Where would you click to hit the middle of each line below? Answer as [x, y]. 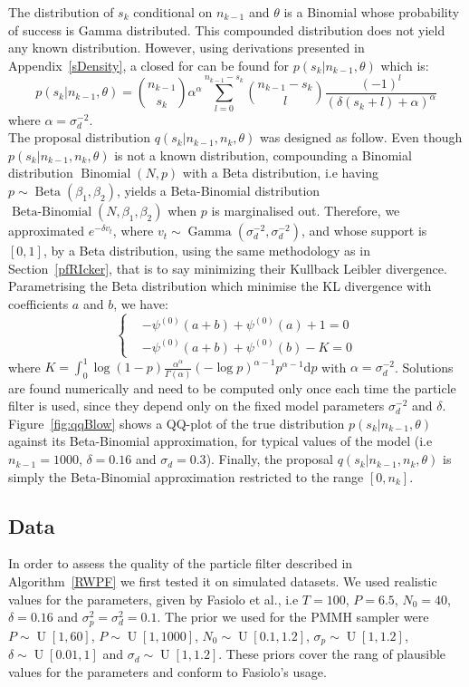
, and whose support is [364, 231]
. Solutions [424, 367]
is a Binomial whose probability [372, 12]
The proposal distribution [79, 137]
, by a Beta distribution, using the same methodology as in [206, 251]
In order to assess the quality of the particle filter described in [181, 563]
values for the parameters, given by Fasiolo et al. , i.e [153, 599]
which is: [405, 65]
